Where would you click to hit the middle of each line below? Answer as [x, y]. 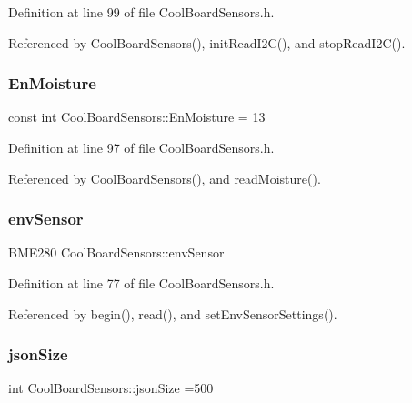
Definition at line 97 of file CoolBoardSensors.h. [141, 147]
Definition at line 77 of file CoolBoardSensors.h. [141, 283]
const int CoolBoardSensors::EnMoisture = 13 [137, 117]
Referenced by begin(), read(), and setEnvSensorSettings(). [173, 313]
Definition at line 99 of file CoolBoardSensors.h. [141, 12]
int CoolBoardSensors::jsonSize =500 [111, 388]
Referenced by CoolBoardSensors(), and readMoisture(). [165, 178]
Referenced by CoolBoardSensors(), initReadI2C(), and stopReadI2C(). [207, 42]
